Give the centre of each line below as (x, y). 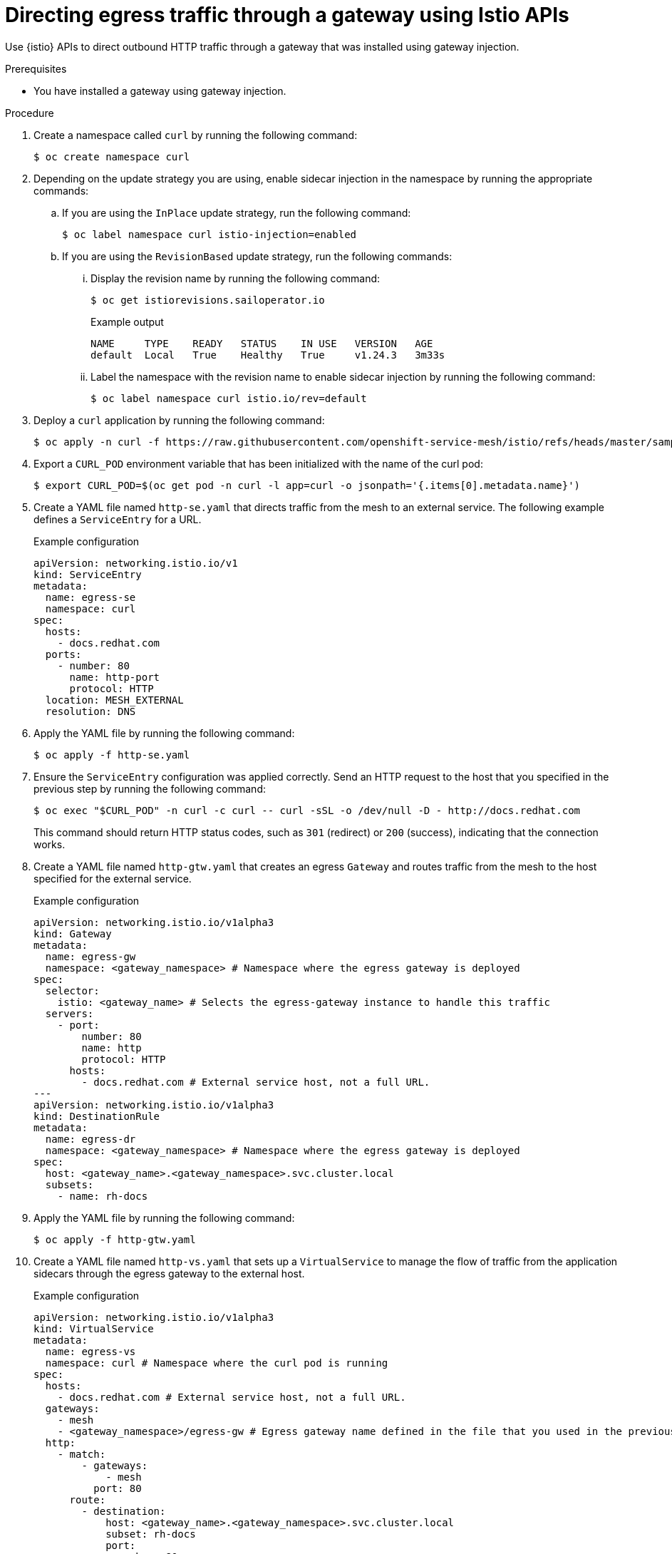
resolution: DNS (91, 711)
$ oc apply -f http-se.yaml (112, 755)
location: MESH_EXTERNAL (114, 700)
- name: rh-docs (103, 1196)
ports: (63, 654)
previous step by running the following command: (150, 788)
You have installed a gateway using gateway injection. (160, 91)
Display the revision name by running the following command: (236, 278)
